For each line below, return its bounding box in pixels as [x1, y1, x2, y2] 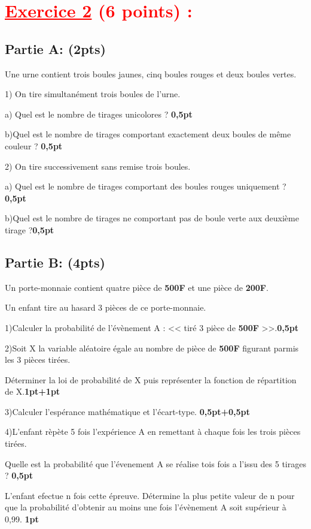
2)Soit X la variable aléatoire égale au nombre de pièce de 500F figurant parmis [5, 341, 299, 354]
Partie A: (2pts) [5, 39, 106, 58]
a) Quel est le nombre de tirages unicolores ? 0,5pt [5, 107, 193, 120]
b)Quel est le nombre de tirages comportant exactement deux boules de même [5, 128, 291, 140]
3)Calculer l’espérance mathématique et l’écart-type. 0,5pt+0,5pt [5, 405, 250, 417]
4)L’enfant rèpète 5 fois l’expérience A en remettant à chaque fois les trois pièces [5, 425, 301, 438]
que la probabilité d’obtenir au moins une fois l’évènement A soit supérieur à [5, 501, 286, 513]
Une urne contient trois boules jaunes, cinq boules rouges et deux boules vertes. [5, 67, 297, 80]
